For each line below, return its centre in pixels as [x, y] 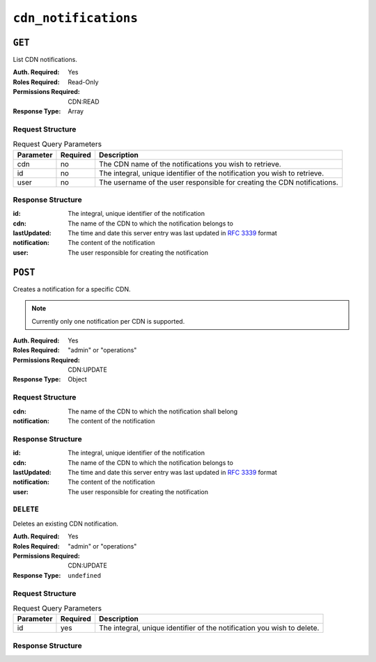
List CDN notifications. [45, 60]
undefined [84, 575]
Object [77, 379]
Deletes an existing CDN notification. [65, 523]
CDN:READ [84, 102]
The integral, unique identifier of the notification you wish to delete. [209, 628]
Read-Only [83, 82]
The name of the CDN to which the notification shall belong [153, 411]
